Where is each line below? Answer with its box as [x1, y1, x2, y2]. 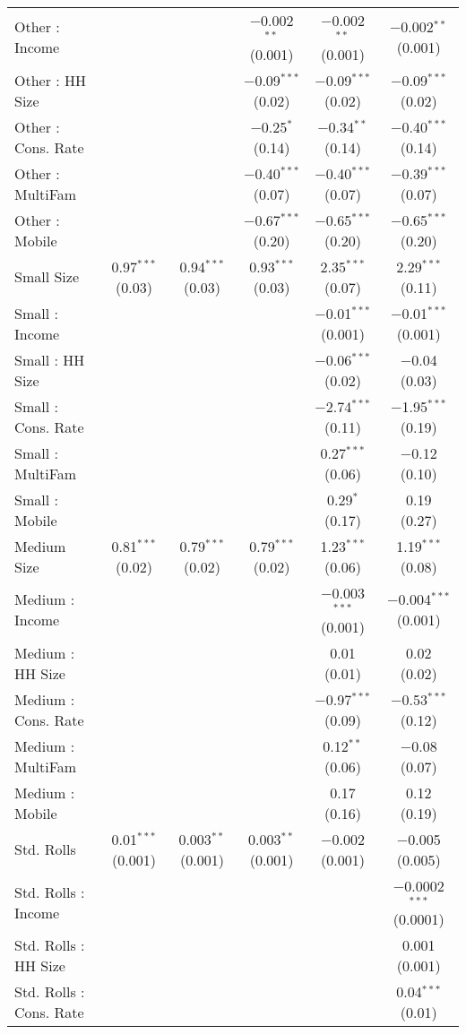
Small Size [14, 266, 80, 288]
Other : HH [14, 69, 87, 90]
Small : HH [14, 349, 85, 370]
